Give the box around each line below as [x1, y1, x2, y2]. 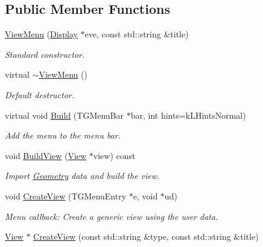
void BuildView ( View [5, 149, 87, 161]
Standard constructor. [5, 48, 85, 60]
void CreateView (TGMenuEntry [5, 189, 127, 202]
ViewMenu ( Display [5, 28, 78, 40]
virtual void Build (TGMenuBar [5, 108, 124, 121]
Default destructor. [5, 88, 75, 101]
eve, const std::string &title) [84, 28, 189, 40]
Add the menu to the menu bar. [5, 129, 121, 142]
